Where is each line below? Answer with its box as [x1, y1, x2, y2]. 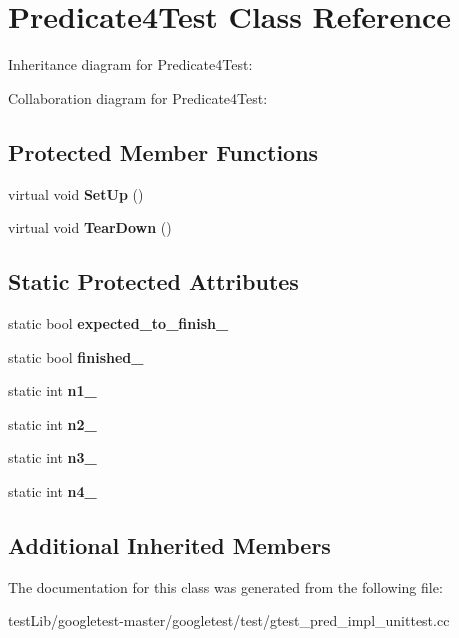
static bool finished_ [8, 346, 144, 367]
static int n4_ [8, 480, 97, 501]
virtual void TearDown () [8, 217, 172, 238]
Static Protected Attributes [8, 266, 299, 297]
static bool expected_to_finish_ [8, 312, 229, 333]
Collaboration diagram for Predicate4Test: [8, 87, 268, 108]
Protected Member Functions [8, 136, 319, 167]
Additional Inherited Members [8, 529, 331, 560]
